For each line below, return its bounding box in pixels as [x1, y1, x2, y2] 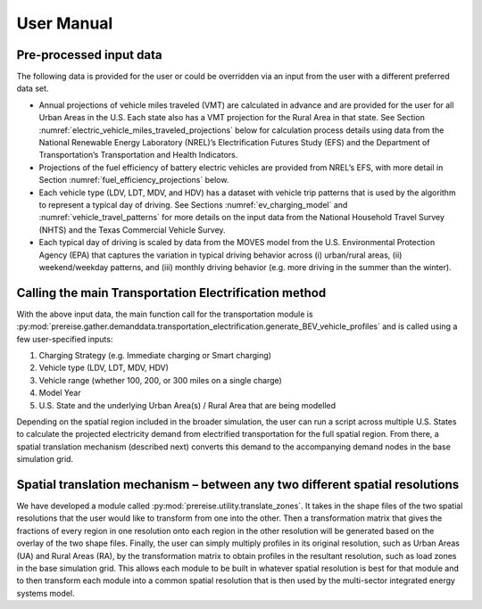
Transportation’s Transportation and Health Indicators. [38, 150, 238, 160]
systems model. [16, 588, 75, 598]
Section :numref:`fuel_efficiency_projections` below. [38, 175, 229, 185]
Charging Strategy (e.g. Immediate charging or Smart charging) [38, 350, 272, 360]
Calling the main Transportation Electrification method [16, 285, 327, 300]
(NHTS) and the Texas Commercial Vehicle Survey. [38, 224, 227, 235]
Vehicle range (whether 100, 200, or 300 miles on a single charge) [38, 374, 283, 385]
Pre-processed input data [16, 47, 162, 62]
